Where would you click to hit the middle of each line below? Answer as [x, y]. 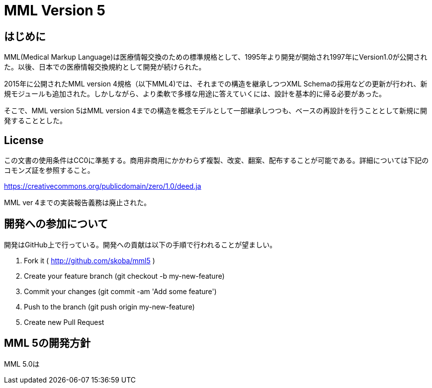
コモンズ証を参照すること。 [49, 170]
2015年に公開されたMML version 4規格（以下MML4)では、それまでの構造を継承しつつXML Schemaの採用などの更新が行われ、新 [216, 84]
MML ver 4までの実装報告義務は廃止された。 [78, 203]
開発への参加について [56, 224]
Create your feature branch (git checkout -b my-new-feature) [124, 276]
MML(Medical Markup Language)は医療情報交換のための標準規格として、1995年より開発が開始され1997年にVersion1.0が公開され [216, 57]
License [24, 140]
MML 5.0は [22, 364]
